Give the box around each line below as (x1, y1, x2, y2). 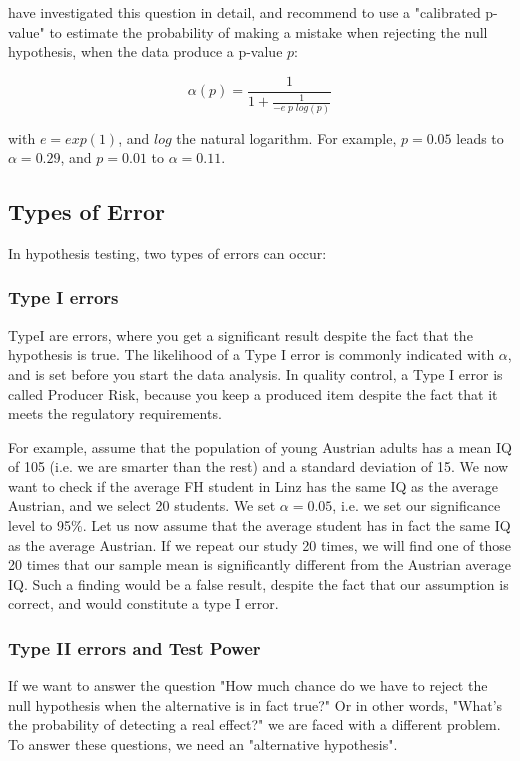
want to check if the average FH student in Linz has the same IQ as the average (8, 475, 498, 496)
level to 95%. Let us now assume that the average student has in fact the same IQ (8, 515, 511, 536)
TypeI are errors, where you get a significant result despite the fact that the (8, 324, 473, 345)
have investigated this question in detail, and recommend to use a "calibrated (8, 2, 481, 22)
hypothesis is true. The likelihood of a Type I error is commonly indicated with (8, 344, 495, 365)
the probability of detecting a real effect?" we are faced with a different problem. (8, 714, 501, 735)
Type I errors (8, 285, 119, 310)
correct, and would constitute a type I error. (8, 593, 279, 614)
